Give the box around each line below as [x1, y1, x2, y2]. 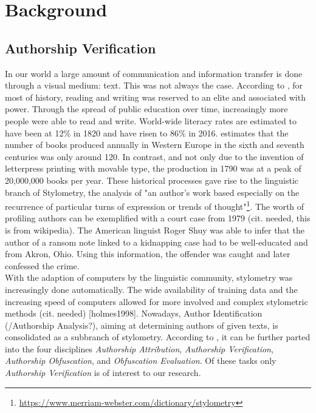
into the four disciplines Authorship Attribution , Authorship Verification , [5, 342, 273, 355]
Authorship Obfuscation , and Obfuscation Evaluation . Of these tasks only [5, 354, 276, 367]
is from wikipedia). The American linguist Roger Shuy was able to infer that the [5, 223, 304, 236]
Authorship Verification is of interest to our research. [5, 366, 201, 379]
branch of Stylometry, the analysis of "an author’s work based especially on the [5, 186, 300, 198]
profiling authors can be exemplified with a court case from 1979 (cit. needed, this [5, 212, 311, 224]
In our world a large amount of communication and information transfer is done [5, 67, 303, 79]
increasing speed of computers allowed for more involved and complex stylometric [5, 295, 308, 307]
